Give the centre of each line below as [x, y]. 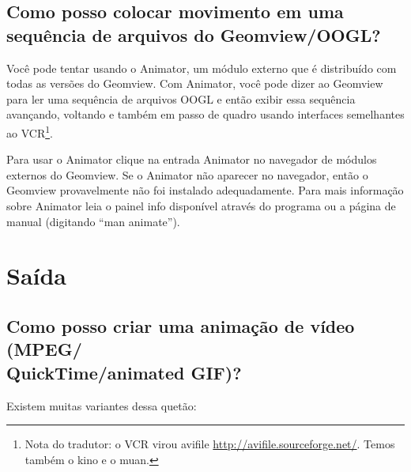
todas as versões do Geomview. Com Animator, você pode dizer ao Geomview [195, 83]
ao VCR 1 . [30, 131]
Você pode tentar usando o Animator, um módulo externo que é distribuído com [202, 68]
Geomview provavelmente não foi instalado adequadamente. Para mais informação [205, 190]
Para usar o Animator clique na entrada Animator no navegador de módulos [192, 159]
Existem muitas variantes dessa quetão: [102, 405]
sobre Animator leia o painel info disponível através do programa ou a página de [201, 206]
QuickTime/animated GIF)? [124, 372]
